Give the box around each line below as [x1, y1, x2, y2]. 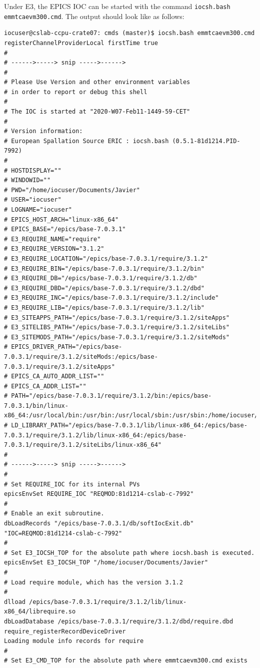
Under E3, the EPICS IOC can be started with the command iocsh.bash [4, 1, 230, 11]
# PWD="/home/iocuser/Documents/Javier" [4, 186, 140, 194]
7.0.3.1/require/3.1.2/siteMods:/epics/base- [4, 353, 158, 360]
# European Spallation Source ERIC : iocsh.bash [4, 137, 169, 145]
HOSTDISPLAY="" [11, 167, 61, 174]
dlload [4, 598, 25, 605]
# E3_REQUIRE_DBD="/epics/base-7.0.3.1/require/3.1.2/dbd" [4, 284, 204, 292]
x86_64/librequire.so [4, 608, 76, 615]
